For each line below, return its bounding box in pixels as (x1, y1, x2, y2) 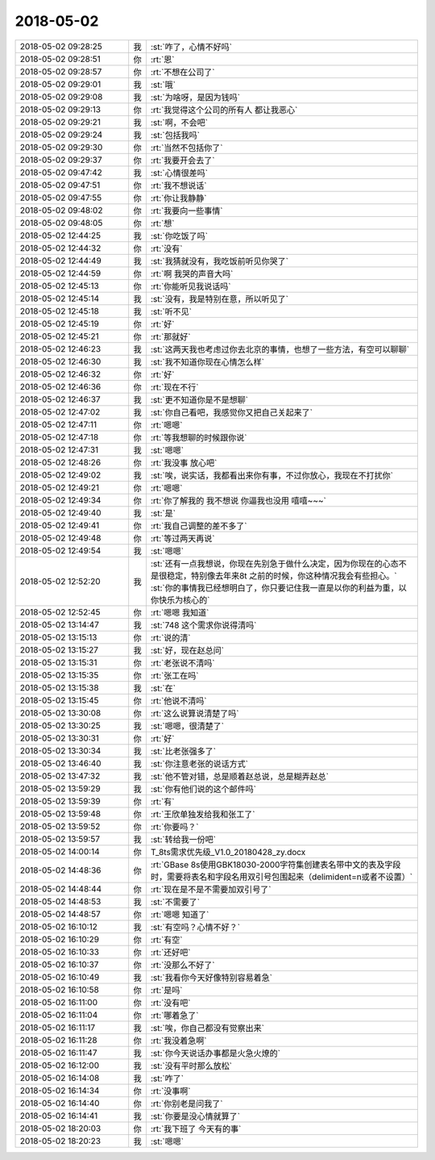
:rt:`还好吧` (150, 946, 191, 958)
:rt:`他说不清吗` (150, 695, 207, 706)
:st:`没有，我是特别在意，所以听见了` (150, 293, 289, 304)
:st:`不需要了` (150, 896, 201, 908)
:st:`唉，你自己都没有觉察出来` (150, 1022, 265, 1033)
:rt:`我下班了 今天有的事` (150, 1123, 242, 1134)
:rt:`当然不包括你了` (150, 142, 223, 153)
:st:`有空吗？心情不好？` (150, 921, 241, 933)
